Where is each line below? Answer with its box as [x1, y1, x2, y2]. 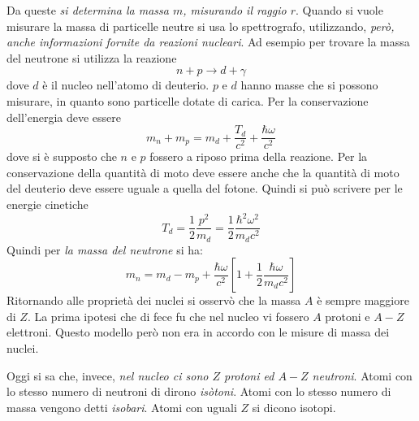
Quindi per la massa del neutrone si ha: [6, 241, 203, 258]
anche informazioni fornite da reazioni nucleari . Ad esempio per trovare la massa [6, 33, 410, 50]
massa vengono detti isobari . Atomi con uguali [6, 398, 237, 415]
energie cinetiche [6, 196, 89, 212]
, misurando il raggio [183, 2, 287, 18]
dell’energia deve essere [6, 108, 121, 125]
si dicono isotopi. [252, 398, 336, 415]
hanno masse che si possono [240, 76, 378, 93]
